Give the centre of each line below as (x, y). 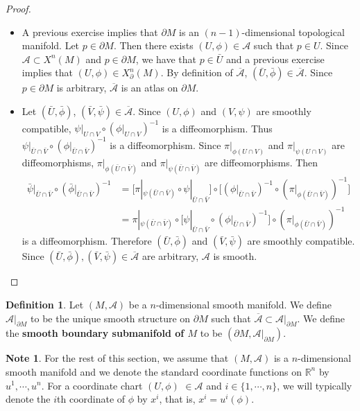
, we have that (166, 59)
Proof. (18, 8)
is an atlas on (149, 88)
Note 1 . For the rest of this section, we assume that (117, 358)
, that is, (177, 399)
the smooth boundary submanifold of (95, 333)
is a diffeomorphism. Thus (217, 128)
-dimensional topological (293, 32)
